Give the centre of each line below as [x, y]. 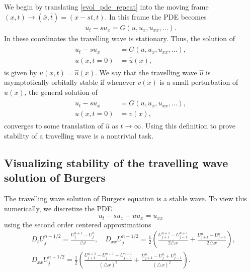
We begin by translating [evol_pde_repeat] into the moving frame [106, 7]
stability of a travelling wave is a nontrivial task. [79, 135]
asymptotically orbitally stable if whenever [70, 82]
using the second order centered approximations [78, 224]
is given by [21, 72]
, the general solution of [61, 92]
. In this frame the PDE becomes [156, 16]
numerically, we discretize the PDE [58, 208]
